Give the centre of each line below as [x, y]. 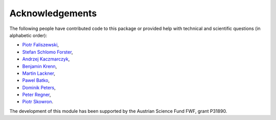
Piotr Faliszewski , [40, 45]
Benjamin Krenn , [40, 66]
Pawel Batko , [36, 80]
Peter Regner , [37, 95]
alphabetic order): [28, 35]
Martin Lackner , [39, 73]
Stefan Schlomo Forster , [48, 52]
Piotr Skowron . [38, 102]
